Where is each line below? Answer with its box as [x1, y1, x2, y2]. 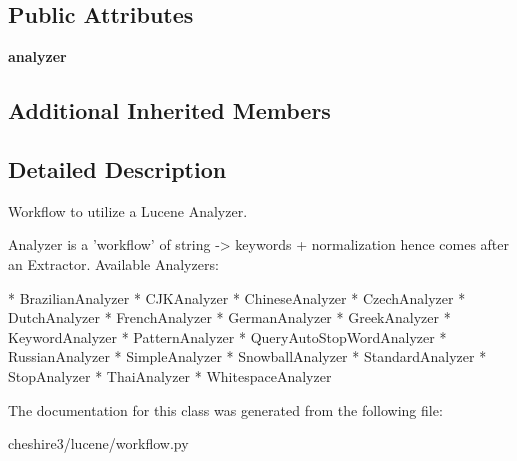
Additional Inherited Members [8, 95, 331, 126]
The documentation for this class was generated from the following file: [8, 399, 443, 420]
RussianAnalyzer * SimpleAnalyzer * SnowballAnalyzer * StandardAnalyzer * [8, 346, 487, 367]
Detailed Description [8, 153, 227, 184]
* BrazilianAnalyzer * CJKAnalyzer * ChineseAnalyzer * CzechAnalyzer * [8, 287, 466, 308]
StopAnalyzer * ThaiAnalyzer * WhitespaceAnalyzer [8, 365, 332, 386]
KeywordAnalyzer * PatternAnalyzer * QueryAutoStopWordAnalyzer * [8, 326, 447, 347]
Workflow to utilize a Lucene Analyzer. [8, 200, 248, 221]
